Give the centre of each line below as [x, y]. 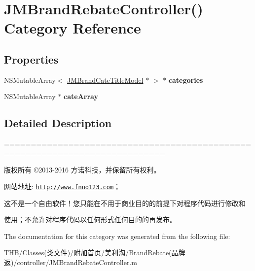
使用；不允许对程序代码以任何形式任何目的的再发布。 [90, 220]
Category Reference [73, 28]
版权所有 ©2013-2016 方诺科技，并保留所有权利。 [82, 170]
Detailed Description [58, 123]
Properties [31, 59]
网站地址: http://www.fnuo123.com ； [62, 186]
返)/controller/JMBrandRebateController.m [71, 262]
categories [186, 80]
